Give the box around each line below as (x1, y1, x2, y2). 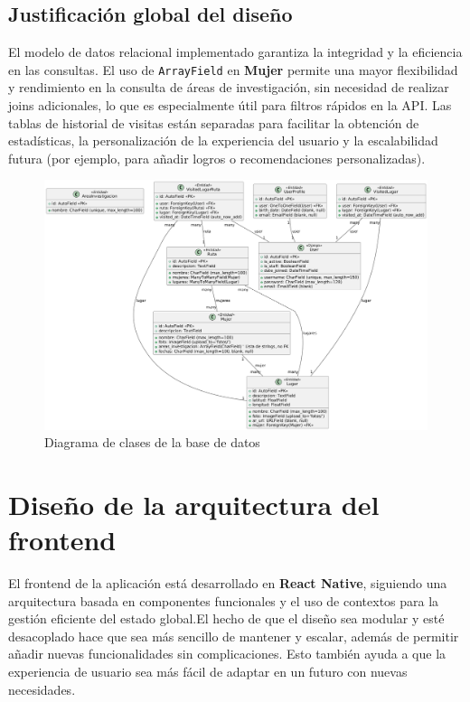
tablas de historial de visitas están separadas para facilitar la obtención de (8, 113, 419, 132)
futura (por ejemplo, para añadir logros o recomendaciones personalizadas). (8, 148, 426, 167)
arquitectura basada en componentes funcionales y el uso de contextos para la (8, 591, 439, 610)
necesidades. (8, 679, 76, 698)
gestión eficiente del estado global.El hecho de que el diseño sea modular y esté (8, 609, 445, 628)
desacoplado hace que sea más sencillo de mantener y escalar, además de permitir (8, 626, 459, 645)
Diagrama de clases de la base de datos (44, 433, 260, 452)
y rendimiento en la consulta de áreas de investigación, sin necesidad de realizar (8, 78, 449, 97)
